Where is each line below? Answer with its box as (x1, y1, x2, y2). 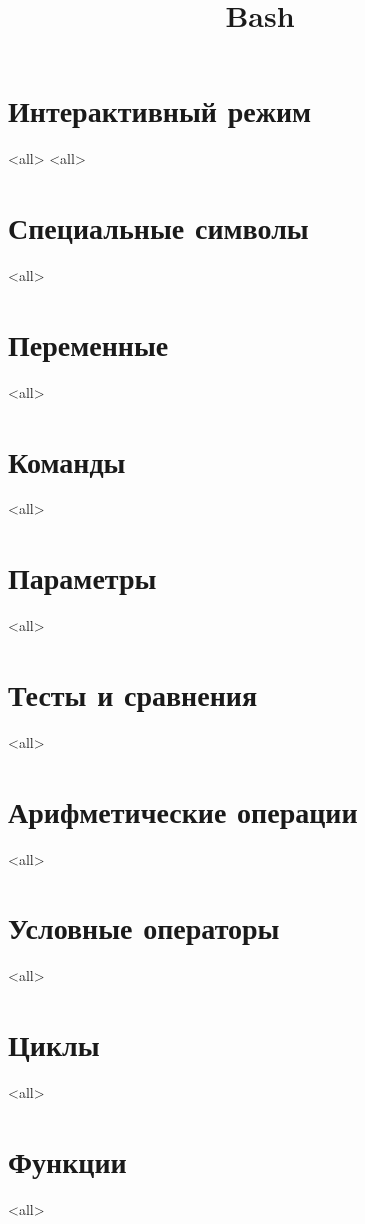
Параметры (8, 557, 157, 598)
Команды (8, 440, 126, 481)
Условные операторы (8, 907, 280, 948)
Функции (8, 1140, 127, 1181)
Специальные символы (8, 207, 309, 248)
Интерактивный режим (8, 90, 312, 131)
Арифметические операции (8, 790, 358, 831)
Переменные (8, 323, 169, 364)
